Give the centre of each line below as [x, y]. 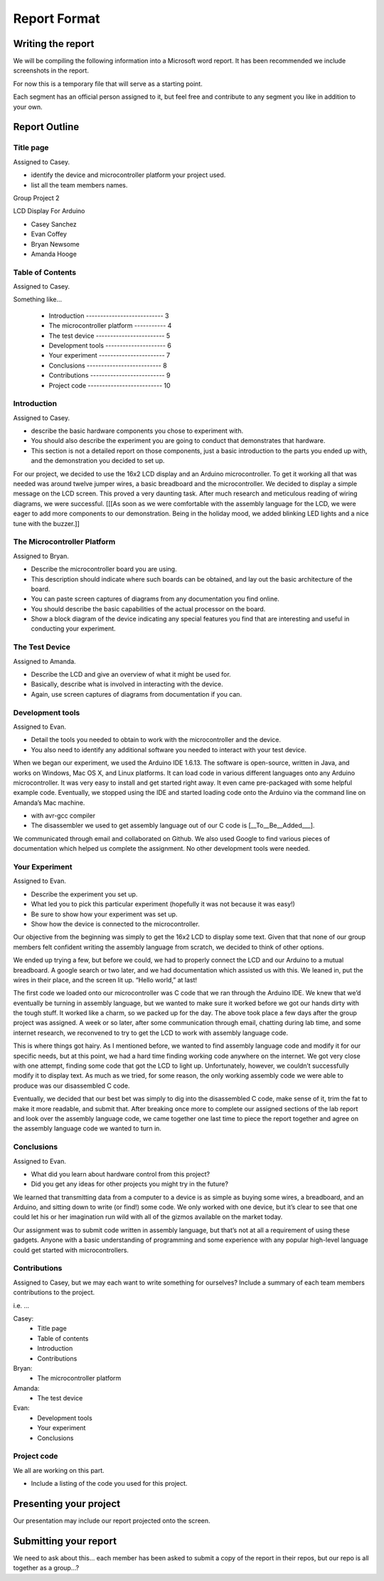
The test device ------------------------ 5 [110, 336]
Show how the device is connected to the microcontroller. [116, 923]
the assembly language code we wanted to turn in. [87, 1129]
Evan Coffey [49, 234]
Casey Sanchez [54, 224]
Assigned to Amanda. [44, 661]
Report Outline [46, 127]
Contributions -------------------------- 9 [110, 375]
